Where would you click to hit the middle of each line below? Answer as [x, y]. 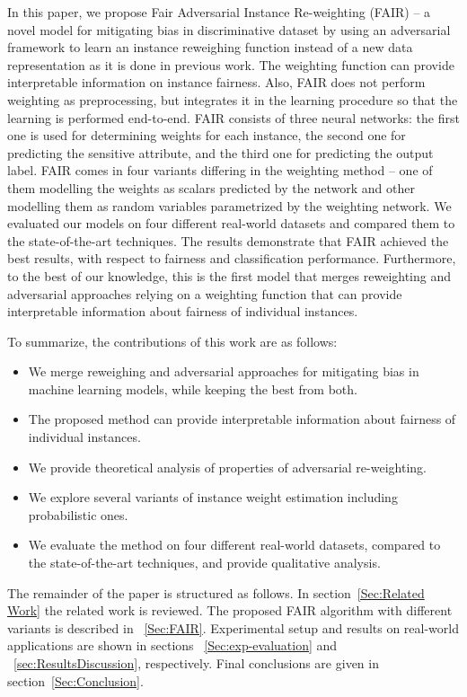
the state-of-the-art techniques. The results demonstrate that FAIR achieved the [228, 240]
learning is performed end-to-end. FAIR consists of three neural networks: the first [233, 117]
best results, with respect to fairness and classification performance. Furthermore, [232, 258]
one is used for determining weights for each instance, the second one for [207, 135]
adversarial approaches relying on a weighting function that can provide [205, 293]
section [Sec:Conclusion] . [75, 680]
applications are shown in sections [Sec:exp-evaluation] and [172, 645]
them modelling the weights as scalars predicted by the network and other [211, 187]
